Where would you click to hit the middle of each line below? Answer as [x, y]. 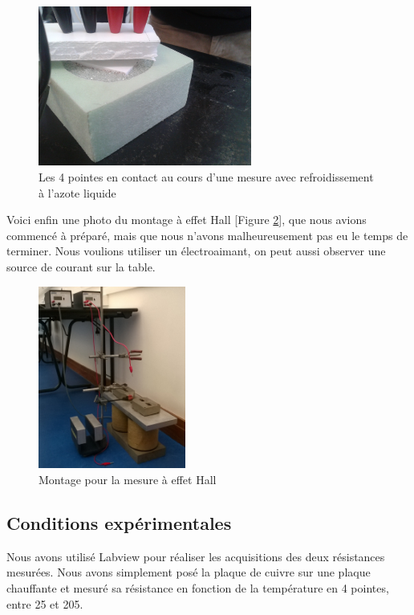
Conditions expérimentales [119, 522]
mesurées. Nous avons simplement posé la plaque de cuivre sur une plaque [189, 572]
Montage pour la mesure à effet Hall [128, 479]
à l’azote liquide [77, 192]
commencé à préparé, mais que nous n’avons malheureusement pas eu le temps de [207, 235]
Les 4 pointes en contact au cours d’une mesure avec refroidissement [206, 177]
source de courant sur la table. [81, 266]
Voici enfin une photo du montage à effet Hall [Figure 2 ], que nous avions [187, 220]
